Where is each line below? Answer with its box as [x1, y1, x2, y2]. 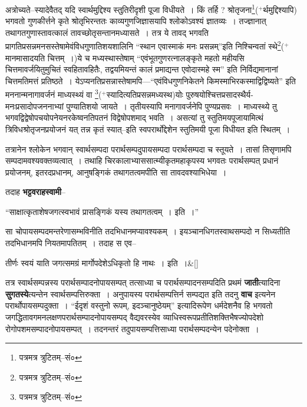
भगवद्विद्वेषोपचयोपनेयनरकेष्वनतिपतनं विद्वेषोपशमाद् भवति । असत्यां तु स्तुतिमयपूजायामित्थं [5, 111, 263, 124]
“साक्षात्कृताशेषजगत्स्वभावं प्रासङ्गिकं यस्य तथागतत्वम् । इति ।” [5, 205, 199, 217]
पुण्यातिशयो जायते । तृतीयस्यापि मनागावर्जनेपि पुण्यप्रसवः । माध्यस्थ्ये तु [66, 100, 277, 112]
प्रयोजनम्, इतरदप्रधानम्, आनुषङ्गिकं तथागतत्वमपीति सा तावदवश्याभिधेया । [5, 166, 227, 178]
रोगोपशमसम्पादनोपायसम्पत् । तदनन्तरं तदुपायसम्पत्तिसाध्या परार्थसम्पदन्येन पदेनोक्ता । [5, 322, 259, 335]
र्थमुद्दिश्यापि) [263, 3, 297, 15]
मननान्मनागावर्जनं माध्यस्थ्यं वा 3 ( [5, 87, 102, 101]
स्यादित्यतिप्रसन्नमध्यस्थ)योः [106, 88, 183, 101]
